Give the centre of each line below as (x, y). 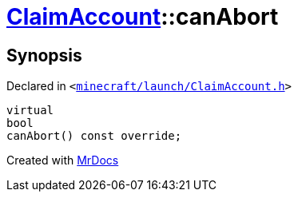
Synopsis (44, 55)
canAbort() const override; (94, 136)
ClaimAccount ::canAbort (143, 17)
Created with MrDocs (63, 160)
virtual (30, 111)
